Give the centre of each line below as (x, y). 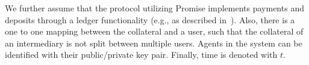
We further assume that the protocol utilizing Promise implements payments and (154, 8)
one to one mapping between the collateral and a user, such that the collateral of (154, 31)
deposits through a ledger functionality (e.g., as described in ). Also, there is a (150, 19)
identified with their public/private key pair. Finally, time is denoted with (141, 55)
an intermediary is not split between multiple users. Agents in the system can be (154, 43)
